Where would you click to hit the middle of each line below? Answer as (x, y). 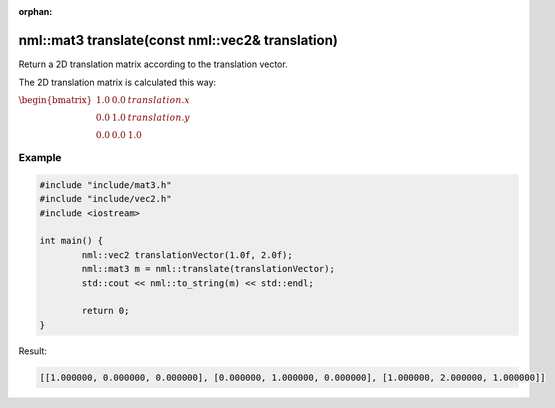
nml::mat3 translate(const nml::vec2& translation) (178, 40)
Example (40, 158)
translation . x (158, 99)
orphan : (35, 11)
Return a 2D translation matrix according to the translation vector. (153, 64)
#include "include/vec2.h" (105, 199)
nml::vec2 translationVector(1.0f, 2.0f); (187, 254)
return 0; (105, 311)
